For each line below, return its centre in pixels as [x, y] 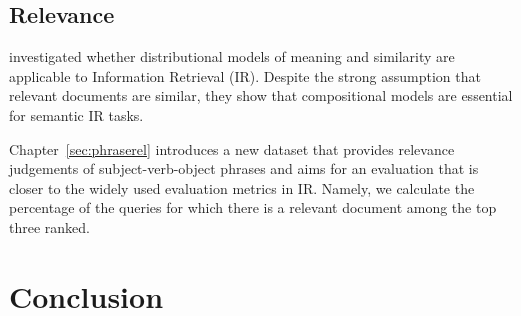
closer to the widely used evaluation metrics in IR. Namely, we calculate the [242, 187]
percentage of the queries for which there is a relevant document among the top [253, 207]
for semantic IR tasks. [76, 114]
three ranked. [49, 226]
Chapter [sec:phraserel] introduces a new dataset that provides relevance [232, 148]
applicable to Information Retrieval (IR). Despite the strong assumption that [245, 75]
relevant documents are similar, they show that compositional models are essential [261, 95]
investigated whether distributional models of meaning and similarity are [232, 56]
